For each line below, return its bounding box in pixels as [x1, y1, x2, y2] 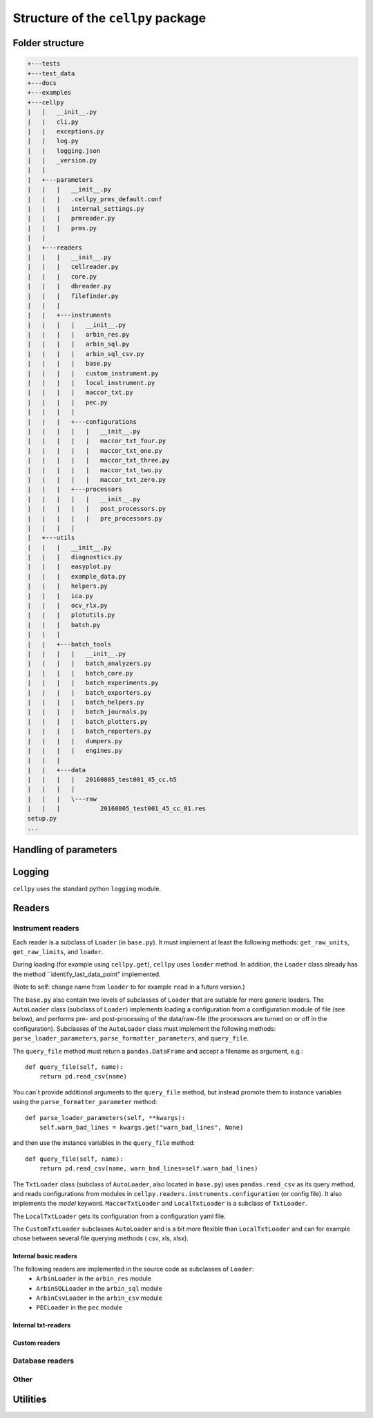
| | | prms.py [27, 224, 97, 232]
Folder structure [12, 37, 84, 48]
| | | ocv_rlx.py [27, 601, 108, 610]
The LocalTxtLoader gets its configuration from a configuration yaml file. [12, 1212, 226, 1220]
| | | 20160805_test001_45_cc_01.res [27, 805, 207, 812]
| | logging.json [27, 147, 101, 155]
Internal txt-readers [12, 1321, 71, 1330]
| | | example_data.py [27, 572, 126, 580]
